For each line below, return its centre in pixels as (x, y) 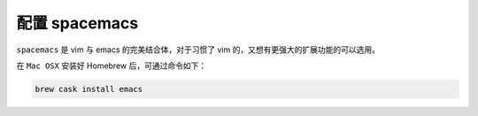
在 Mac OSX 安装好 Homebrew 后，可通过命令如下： (112, 66)
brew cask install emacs (89, 89)
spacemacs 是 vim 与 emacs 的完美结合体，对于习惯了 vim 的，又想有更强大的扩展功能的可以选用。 (198, 50)
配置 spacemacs (77, 23)
